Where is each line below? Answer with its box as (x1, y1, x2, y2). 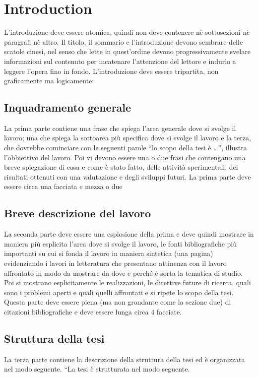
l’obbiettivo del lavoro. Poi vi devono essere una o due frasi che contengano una (4, 152, 246, 162)
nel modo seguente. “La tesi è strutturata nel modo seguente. (4, 364, 190, 374)
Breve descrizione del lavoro (4, 205, 151, 221)
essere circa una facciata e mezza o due (4, 181, 123, 191)
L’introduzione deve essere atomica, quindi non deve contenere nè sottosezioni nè (4, 27, 250, 37)
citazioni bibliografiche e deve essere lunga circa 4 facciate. (4, 307, 182, 316)
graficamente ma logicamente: (4, 75, 94, 86)
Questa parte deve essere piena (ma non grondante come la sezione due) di (4, 297, 231, 307)
